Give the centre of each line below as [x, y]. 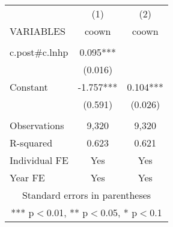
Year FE [27, 177]
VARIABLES [38, 31]
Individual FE [39, 160]
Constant [29, 87]
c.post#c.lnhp [39, 52]
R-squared [31, 143]
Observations [37, 125]
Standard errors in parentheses [86, 195]
